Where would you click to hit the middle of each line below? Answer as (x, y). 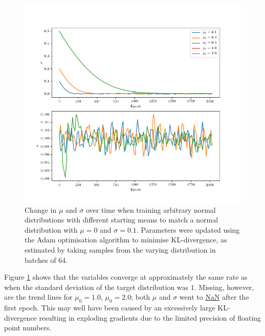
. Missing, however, (224, 287)
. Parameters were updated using (188, 229)
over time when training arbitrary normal (151, 209)
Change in (41, 209)
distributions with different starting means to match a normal (122, 220)
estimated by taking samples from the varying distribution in (120, 249)
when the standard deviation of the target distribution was (96, 287)
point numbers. (28, 328)
